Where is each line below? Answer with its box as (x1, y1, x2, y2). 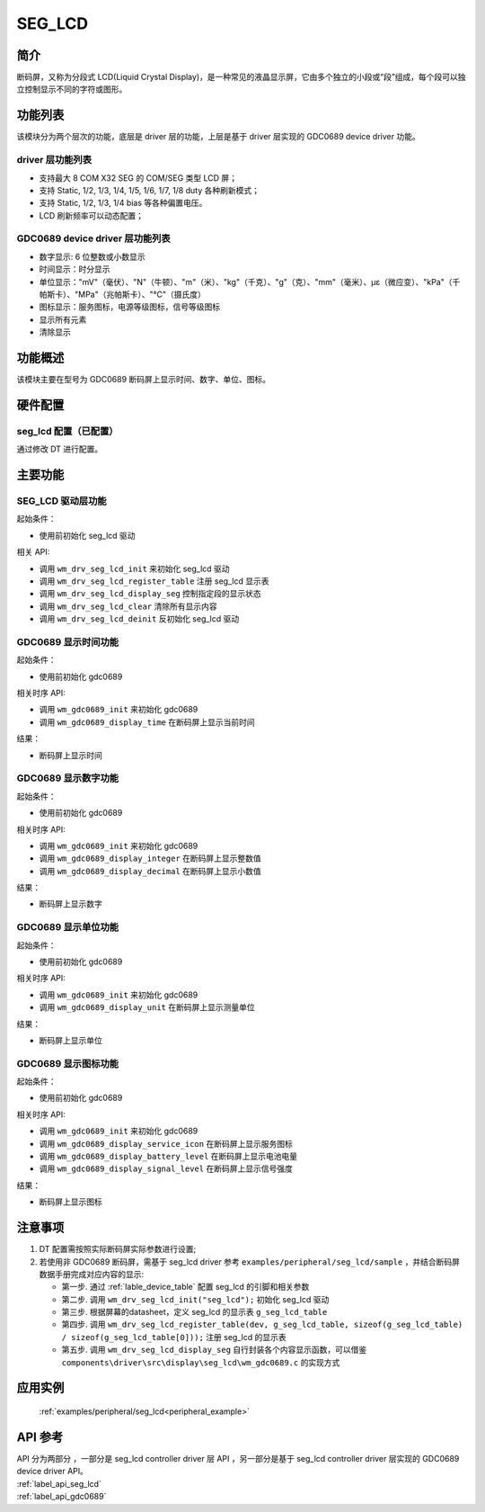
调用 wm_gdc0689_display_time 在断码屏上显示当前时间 (39, 716, 255, 728)
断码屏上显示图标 (39, 1196, 102, 1207)
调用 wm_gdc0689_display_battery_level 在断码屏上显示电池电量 (39, 1151, 298, 1162)
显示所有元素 (39, 314, 87, 325)
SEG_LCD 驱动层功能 (16, 495, 107, 507)
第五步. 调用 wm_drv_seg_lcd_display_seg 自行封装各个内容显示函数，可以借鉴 (61, 1345, 367, 1355)
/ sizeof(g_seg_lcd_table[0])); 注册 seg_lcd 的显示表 (61, 1331, 287, 1342)
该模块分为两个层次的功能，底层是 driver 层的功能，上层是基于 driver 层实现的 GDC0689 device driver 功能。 (16, 131, 421, 142)
